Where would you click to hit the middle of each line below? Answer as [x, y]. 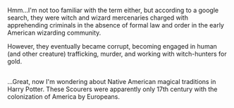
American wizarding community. [54, 32]
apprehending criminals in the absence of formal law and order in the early [116, 25]
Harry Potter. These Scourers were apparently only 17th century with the [112, 89]
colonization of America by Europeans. [63, 97]
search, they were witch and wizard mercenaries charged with [98, 18]
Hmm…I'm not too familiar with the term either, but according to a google [113, 10]
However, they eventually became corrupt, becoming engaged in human [112, 46]
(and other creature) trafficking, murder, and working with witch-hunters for [117, 54]
